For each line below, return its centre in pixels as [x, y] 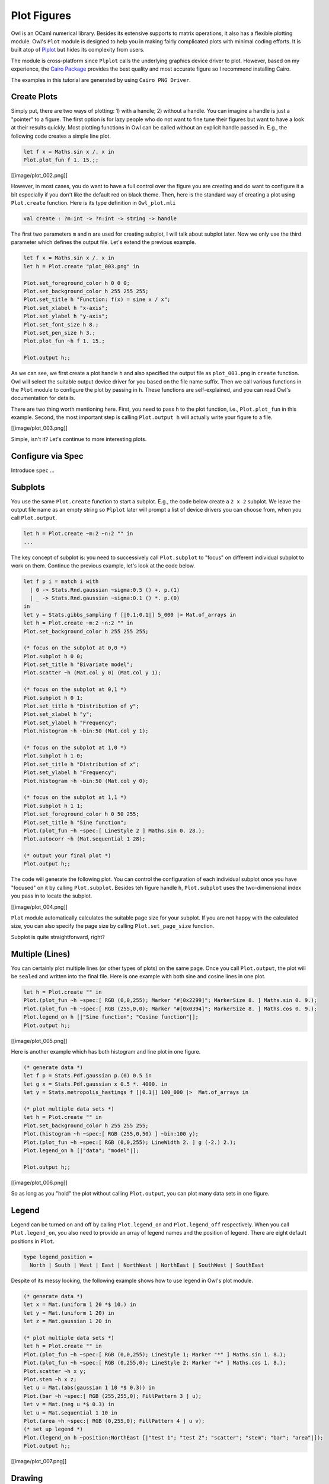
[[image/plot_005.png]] [39, 1041]
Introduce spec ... [33, 470]
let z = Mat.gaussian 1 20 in [67, 1321]
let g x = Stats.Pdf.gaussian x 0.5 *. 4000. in [95, 1084]
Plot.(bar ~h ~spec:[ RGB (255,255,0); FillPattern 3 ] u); [113, 1396]
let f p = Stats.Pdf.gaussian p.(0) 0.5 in [88, 1076]
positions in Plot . [33, 1241]
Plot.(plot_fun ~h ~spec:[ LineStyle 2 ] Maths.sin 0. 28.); [114, 830]
